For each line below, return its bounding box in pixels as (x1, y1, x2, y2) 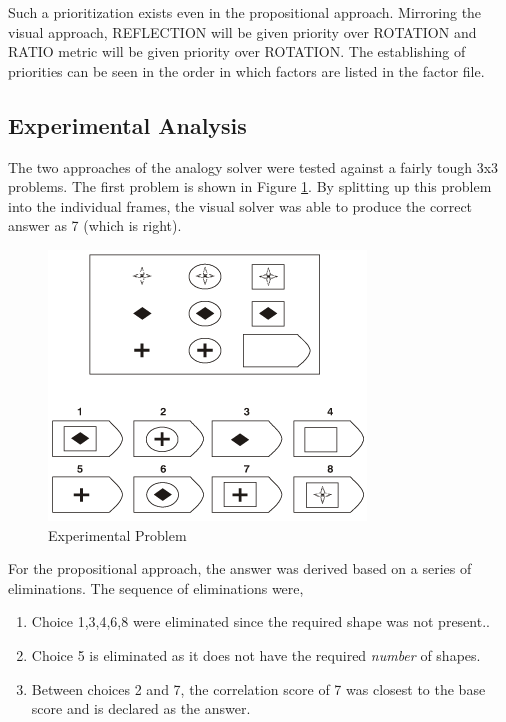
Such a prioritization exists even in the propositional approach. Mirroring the (8, 2, 482, 22)
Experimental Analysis (8, 109, 247, 140)
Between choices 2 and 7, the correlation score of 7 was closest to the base (31, 678, 486, 699)
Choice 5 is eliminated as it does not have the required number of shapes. (31, 644, 481, 665)
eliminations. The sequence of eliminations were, (8, 577, 304, 598)
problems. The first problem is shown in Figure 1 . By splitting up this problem (8, 176, 492, 197)
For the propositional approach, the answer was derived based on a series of (8, 558, 472, 579)
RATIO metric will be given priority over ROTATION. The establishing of (8, 41, 466, 62)
